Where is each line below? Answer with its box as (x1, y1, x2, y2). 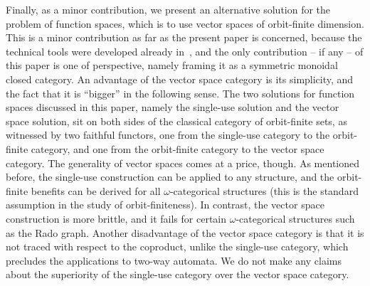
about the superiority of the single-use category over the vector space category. (6, 267, 349, 282)
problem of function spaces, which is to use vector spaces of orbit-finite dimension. (6, 16, 364, 31)
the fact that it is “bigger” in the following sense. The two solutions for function (6, 85, 355, 100)
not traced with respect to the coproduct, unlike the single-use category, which (6, 239, 349, 254)
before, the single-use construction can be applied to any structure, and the (6, 169, 334, 184)
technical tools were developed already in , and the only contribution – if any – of (6, 43, 364, 58)
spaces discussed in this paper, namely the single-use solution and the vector (6, 100, 339, 115)
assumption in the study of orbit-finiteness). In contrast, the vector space (6, 197, 324, 212)
